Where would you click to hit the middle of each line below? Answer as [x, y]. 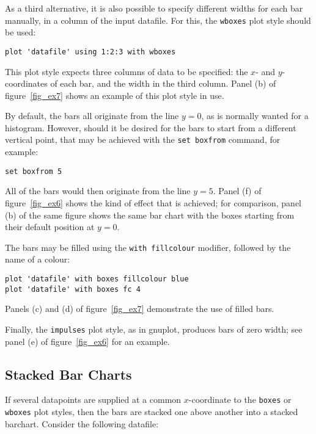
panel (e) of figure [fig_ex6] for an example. [87, 341]
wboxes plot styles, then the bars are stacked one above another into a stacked [152, 412]
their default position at [50, 227]
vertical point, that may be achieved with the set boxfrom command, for [143, 139]
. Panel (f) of [237, 191]
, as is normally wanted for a [255, 116]
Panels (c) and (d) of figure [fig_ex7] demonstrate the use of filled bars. [140, 309]
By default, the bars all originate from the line [92, 116]
